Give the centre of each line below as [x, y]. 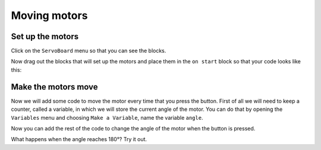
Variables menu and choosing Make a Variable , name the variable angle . [107, 117]
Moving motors [49, 15]
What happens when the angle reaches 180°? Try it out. [79, 139]
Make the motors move [54, 87]
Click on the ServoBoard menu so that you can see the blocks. [89, 51]
